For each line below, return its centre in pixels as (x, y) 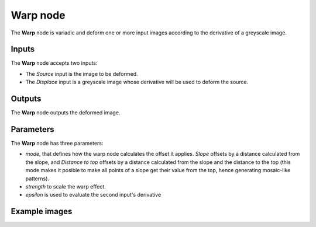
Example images (42, 212)
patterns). (37, 179)
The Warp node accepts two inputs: (54, 63)
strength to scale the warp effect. (66, 186)
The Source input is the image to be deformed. (82, 74)
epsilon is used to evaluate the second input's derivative (93, 195)
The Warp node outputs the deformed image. (66, 113)
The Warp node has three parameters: (57, 144)
